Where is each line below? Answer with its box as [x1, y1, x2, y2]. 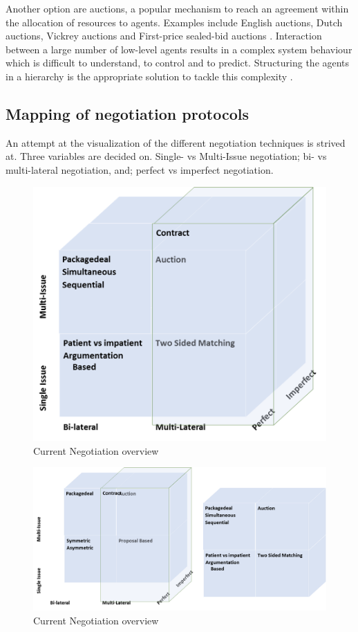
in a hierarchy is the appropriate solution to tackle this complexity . [6, 69, 293, 83]
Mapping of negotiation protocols [6, 102, 249, 124]
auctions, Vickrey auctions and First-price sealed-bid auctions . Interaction [6, 28, 322, 43]
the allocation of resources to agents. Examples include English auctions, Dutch [6, 15, 343, 29]
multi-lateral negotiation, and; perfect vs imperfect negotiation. [6, 162, 274, 177]
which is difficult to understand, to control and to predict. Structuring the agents [6, 55, 350, 70]
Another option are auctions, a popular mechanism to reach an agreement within [6, 1, 349, 15]
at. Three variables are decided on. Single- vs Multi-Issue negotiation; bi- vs [6, 149, 327, 163]
